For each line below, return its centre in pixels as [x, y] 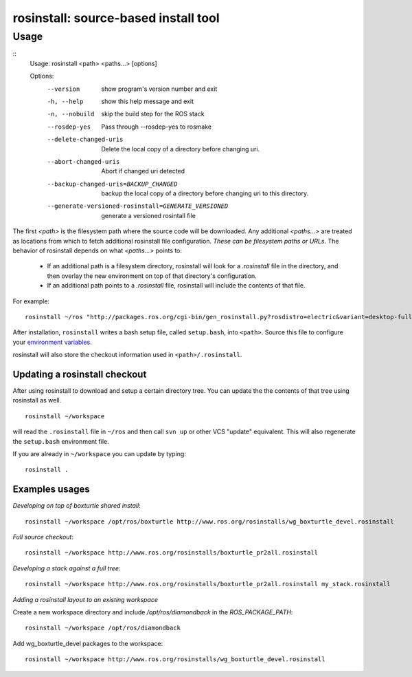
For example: [31, 301]
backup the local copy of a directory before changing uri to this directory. [205, 193]
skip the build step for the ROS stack [153, 114]
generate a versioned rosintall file [148, 215]
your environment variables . [52, 342]
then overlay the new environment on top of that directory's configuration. [152, 276]
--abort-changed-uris [83, 161]
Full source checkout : [43, 537]
